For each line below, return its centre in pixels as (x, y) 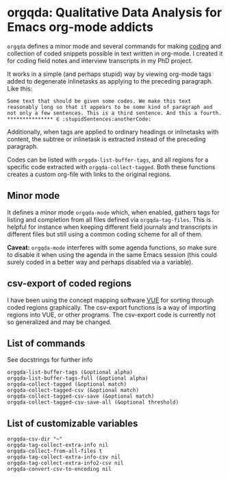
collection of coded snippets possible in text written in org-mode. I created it (115, 53)
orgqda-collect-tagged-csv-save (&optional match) (81, 396)
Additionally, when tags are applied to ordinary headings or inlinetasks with (113, 132)
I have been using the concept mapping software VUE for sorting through (111, 300)
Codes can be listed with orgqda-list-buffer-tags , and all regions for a (108, 160)
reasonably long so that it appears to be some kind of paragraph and (110, 107)
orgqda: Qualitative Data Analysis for (115, 13)
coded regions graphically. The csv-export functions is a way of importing (112, 307)
